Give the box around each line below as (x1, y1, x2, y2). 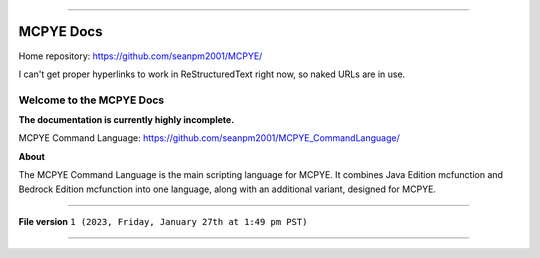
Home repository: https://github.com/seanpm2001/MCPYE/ (18, 50, 263, 62)
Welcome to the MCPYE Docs (18, 93, 165, 107)
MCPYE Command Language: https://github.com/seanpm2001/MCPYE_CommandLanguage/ (18, 132, 400, 144)
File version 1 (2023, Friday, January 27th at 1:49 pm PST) (18, 216, 308, 227)
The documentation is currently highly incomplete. (18, 114, 235, 126)
